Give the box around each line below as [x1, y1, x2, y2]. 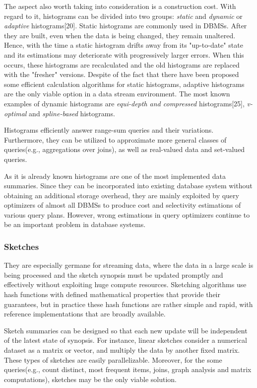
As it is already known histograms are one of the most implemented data [4, 170, 226, 181]
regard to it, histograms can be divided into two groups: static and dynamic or [4, 10, 243, 21]
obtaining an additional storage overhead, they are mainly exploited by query [4, 190, 239, 200]
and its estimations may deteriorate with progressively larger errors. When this [4, 49, 244, 60]
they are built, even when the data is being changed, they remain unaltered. [4, 30, 236, 40]
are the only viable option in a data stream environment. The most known [4, 88, 230, 99]
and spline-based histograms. [29, 108, 115, 118]
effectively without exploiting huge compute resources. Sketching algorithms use [4, 279, 247, 290]
